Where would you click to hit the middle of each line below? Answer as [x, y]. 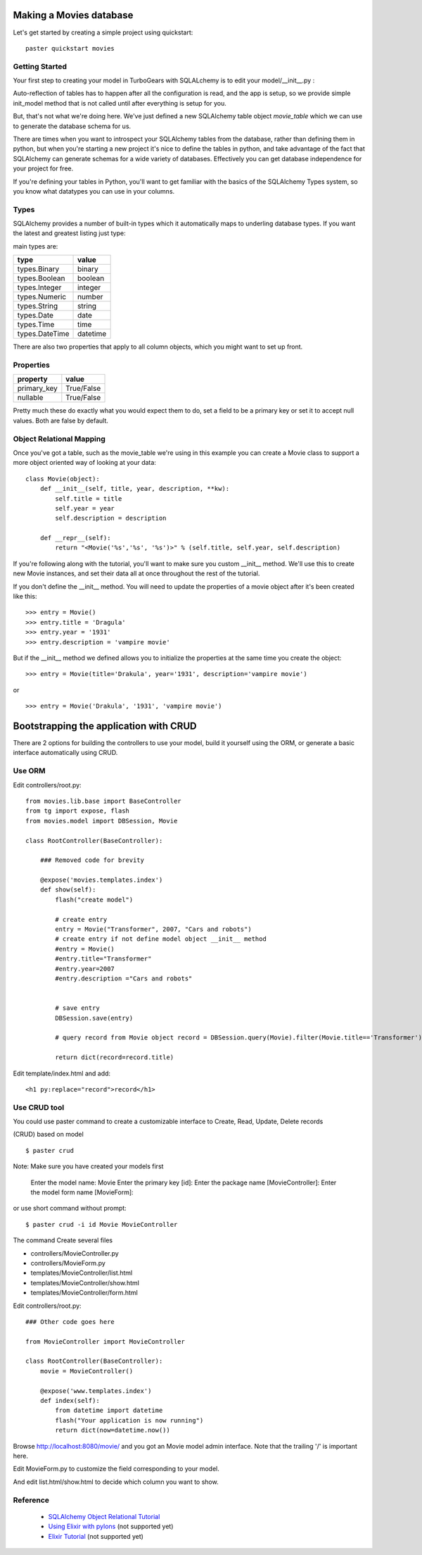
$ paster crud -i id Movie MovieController [102, 1224]
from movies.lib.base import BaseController [104, 801]
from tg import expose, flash [78, 811]
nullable [30, 398]
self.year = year [85, 508]
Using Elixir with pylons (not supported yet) [111, 1526]
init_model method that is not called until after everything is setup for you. [120, 103]
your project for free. [43, 168]
